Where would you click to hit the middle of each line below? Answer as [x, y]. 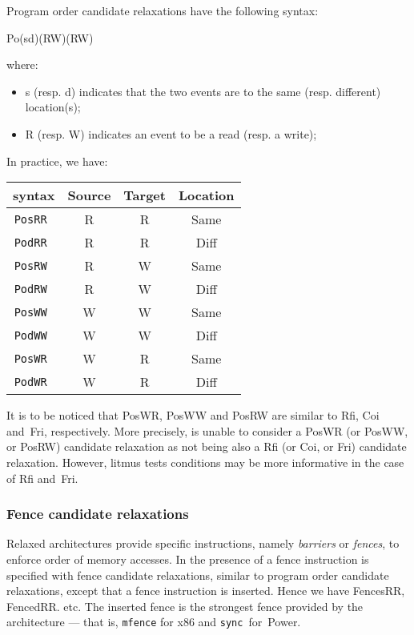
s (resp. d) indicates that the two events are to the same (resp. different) [203, 91]
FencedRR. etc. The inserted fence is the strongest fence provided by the [185, 606]
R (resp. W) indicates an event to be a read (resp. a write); [171, 133]
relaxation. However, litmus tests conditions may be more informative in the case [205, 462]
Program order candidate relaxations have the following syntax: [163, 10]
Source [89, 195]
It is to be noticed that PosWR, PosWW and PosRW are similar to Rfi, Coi [193, 415]
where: [22, 64]
